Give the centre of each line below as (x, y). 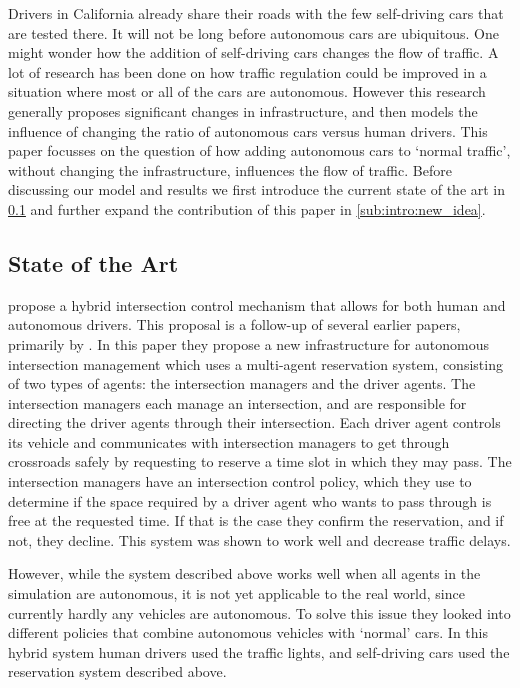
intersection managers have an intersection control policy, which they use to (240, 481)
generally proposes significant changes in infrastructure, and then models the (243, 110)
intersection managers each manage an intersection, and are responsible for (237, 402)
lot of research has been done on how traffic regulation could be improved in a (247, 71)
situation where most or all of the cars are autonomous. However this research (247, 91)
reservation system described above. (117, 671)
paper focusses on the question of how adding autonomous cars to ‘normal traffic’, (259, 150)
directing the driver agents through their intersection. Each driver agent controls (254, 422)
